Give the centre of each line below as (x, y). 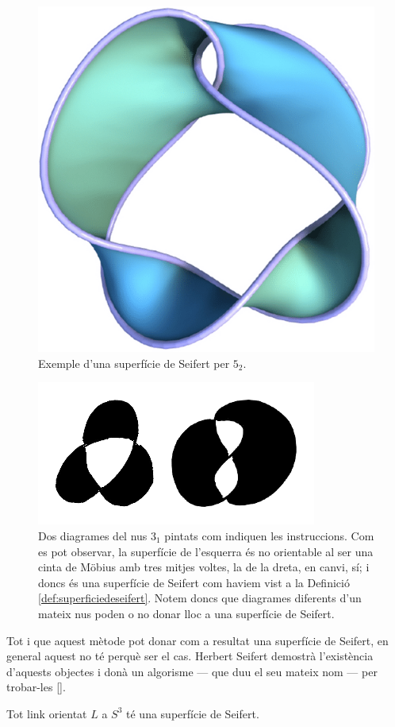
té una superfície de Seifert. (193, 713)
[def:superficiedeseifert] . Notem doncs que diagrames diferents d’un (200, 598)
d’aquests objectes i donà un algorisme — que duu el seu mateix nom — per (192, 671)
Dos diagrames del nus (93, 535)
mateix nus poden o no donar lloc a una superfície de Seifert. (186, 613)
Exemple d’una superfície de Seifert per (134, 363)
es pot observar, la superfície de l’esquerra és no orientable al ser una (206, 551)
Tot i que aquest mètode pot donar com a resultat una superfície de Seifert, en (197, 640)
